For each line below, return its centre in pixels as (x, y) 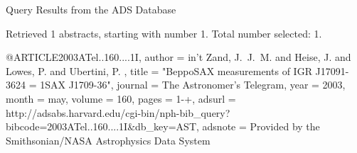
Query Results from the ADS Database (91, 9)
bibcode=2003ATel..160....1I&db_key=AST (101, 126)
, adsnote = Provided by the (258, 126)
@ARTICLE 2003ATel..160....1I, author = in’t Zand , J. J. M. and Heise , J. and (178, 57)
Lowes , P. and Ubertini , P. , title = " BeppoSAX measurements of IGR (159, 70)
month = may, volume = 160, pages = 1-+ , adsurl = (121, 98)
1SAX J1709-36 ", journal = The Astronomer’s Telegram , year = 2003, (193, 85)
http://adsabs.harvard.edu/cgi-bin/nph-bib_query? (118, 112)
